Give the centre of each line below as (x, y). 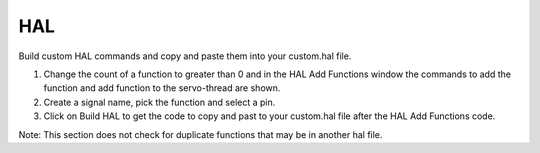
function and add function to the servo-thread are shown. (162, 88)
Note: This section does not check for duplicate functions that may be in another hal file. (200, 134)
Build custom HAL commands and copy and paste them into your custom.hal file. (185, 56)
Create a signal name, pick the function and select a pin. (159, 102)
